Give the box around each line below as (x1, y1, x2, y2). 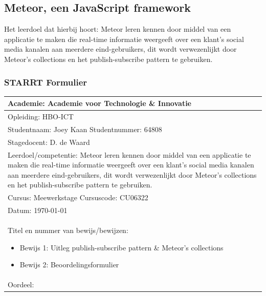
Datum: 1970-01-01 (8, 205, 68, 216)
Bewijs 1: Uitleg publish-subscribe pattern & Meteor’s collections (19, 242, 224, 252)
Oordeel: (8, 279, 34, 290)
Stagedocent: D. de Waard (8, 136, 90, 147)
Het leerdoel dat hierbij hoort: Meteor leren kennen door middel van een (4, 24, 231, 34)
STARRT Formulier (4, 75, 87, 88)
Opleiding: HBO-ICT (8, 111, 74, 122)
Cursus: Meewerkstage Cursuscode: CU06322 (8, 192, 148, 203)
